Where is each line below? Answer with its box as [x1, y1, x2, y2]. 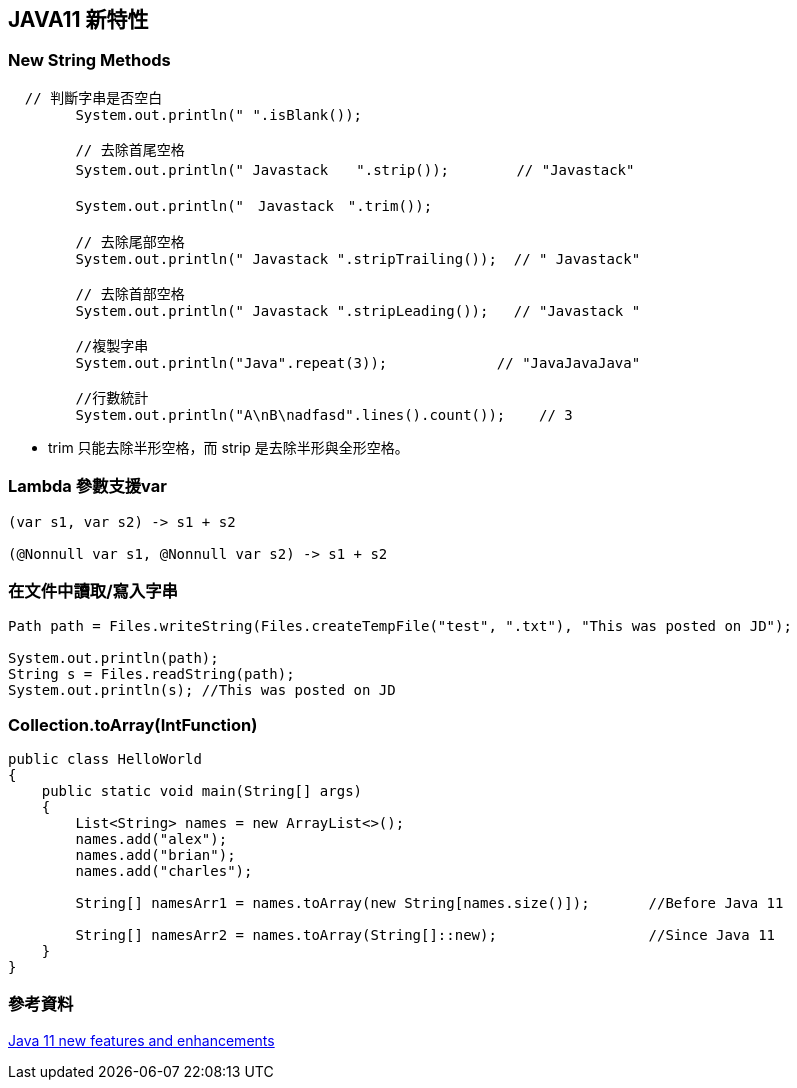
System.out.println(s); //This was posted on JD [8, 682, 396, 699]
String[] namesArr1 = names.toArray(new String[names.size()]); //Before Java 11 [75, 895, 784, 912]
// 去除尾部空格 [75, 233, 185, 250]
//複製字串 [75, 337, 149, 354]
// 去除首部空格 [75, 285, 185, 302]
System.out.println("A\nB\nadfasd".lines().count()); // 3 [75, 406, 573, 423]
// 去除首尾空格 [75, 141, 185, 158]
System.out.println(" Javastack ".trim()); [75, 197, 433, 214]
